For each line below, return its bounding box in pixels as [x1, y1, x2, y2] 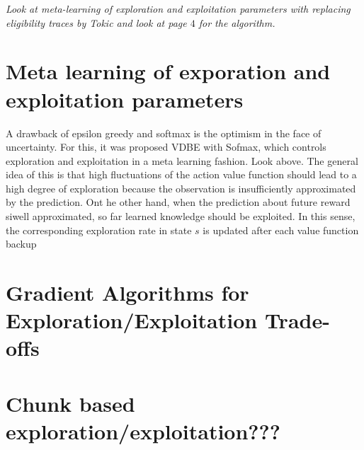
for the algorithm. [198, 15, 275, 30]
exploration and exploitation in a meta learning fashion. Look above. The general [6, 153, 358, 168]
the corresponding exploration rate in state [6, 222, 192, 237]
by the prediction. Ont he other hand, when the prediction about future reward [6, 195, 351, 209]
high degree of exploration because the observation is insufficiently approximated [6, 180, 356, 195]
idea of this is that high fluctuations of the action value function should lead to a [6, 167, 357, 182]
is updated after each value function [203, 222, 359, 237]
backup [6, 236, 37, 251]
